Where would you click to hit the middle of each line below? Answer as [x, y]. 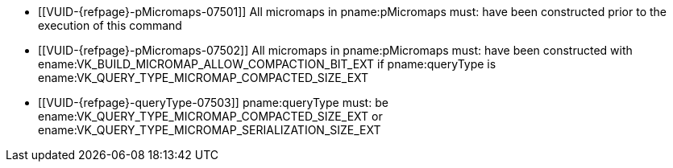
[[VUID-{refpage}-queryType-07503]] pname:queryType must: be [213, 102]
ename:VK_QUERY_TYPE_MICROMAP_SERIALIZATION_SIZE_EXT [210, 130]
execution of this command [110, 25]
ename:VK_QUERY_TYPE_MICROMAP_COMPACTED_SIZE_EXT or [210, 116]
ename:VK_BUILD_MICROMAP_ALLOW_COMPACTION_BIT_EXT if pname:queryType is [267, 64]
